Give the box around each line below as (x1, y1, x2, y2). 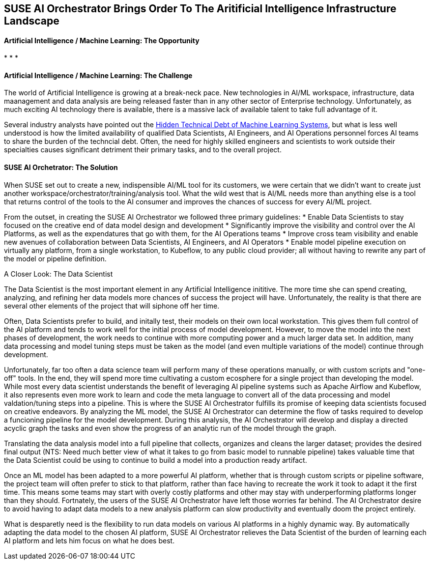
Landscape (4, 15, 59, 27)
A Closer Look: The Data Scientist (4, 269, 113, 278)
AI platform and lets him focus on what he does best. (4, 536, 175, 545)
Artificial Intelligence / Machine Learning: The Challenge (4, 71, 193, 80)
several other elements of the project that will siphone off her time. (4, 301, 220, 310)
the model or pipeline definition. (4, 254, 107, 263)
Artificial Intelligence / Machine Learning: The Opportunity (4, 36, 200, 45)
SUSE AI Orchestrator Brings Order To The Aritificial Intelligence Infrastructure (4, 2, 397, 15)
